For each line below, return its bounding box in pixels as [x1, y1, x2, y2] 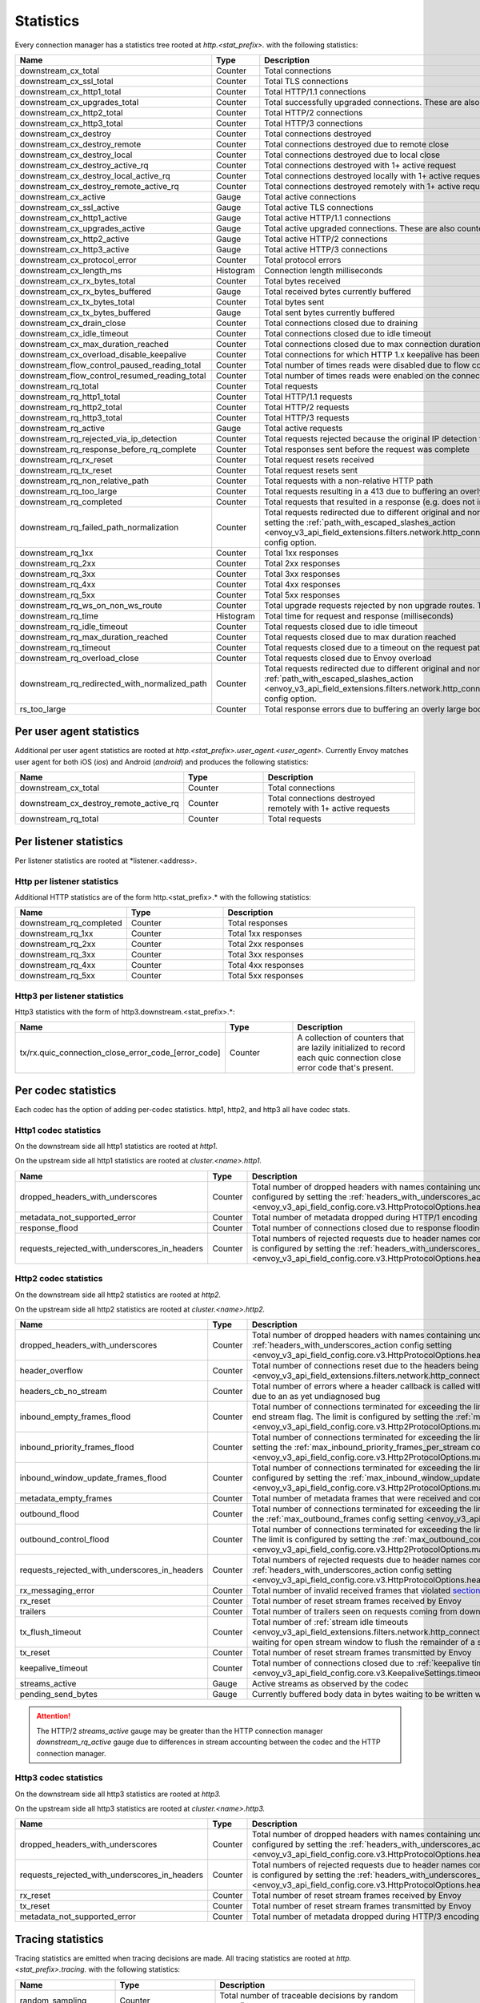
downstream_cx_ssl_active [19, 201, 120, 212]
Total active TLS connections [264, 201, 374, 212]
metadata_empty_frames [19, 1493, 113, 1504]
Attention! [36, 1711, 71, 1721]
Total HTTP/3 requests [264, 412, 350, 423]
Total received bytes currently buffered [264, 285, 411, 296]
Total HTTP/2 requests [264, 401, 350, 413]
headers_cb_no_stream [19, 1386, 107, 1397]
